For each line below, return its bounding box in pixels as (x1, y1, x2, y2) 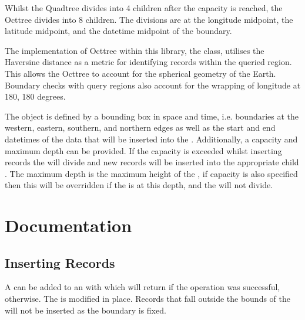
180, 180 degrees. (5, 90, 66, 103)
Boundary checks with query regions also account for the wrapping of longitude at (5, 79, 301, 91)
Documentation (5, 213, 132, 237)
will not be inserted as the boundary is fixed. (5, 304, 166, 316)
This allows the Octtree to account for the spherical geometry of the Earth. (5, 67, 276, 79)
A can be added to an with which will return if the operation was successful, (5, 281, 280, 293)
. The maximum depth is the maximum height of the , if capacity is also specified (5, 167, 298, 179)
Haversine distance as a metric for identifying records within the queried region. (5, 56, 292, 68)
